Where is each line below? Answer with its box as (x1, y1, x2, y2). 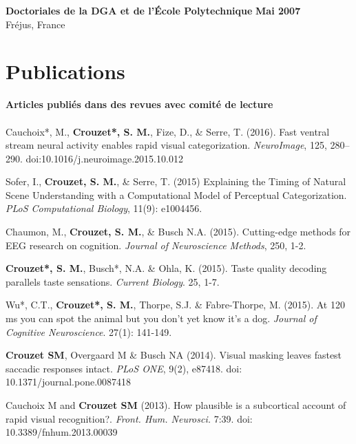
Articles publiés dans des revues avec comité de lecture (6, 97, 273, 112)
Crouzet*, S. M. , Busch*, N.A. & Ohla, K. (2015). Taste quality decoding (6, 261, 327, 275)
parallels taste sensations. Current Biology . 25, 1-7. (6, 274, 220, 288)
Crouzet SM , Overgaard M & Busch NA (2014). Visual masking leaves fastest (6, 348, 342, 362)
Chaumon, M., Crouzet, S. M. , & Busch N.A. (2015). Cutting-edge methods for (6, 224, 351, 239)
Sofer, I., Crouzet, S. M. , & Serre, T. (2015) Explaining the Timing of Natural (6, 174, 346, 189)
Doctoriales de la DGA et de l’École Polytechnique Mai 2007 (6, 3, 301, 17)
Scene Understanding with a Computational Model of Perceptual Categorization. (6, 187, 347, 202)
